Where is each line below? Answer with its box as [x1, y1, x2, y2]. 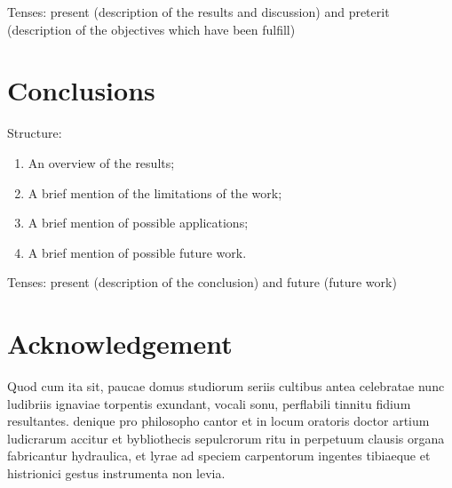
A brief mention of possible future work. [28, 243, 247, 261]
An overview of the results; [28, 153, 175, 172]
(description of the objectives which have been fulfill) [7, 20, 296, 38]
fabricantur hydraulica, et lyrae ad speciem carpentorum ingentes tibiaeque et [7, 446, 431, 465]
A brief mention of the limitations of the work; [28, 183, 282, 202]
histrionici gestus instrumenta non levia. [7, 463, 226, 482]
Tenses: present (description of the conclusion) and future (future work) [7, 273, 397, 292]
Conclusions [7, 72, 155, 108]
